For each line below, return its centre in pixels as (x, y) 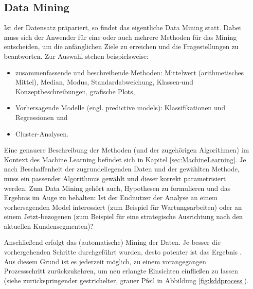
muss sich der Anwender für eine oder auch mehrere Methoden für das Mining (120, 37)
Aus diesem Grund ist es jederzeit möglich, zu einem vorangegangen (105, 261)
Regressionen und (41, 117)
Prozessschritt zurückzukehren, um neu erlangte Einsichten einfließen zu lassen (121, 271)
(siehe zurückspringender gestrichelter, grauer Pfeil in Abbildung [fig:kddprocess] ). (126, 280)
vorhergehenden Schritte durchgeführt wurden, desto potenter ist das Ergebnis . (123, 252)
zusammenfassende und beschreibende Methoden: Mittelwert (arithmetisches (129, 72)
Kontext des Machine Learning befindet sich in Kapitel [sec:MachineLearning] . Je (125, 159)
